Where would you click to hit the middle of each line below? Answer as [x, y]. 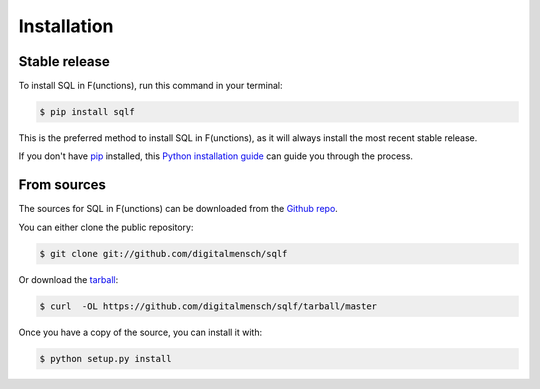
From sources [62, 185]
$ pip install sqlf [87, 112]
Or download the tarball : [68, 279]
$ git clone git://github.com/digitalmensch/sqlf [163, 253]
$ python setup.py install [105, 358]
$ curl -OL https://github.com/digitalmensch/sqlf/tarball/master [208, 306]
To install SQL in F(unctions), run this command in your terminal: [150, 86]
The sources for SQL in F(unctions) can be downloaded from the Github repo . [178, 209]
